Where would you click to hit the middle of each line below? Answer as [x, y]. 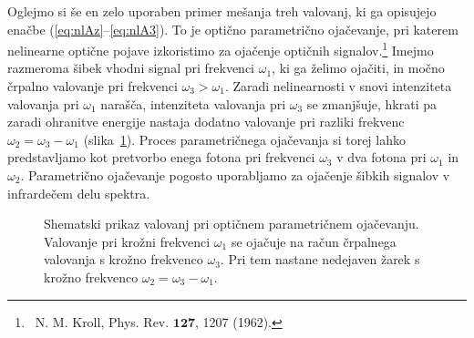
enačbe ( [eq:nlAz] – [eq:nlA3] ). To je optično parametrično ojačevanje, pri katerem [233, 29]
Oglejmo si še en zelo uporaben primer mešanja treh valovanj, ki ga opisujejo [222, 11]
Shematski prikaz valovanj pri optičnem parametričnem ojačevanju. [232, 224]
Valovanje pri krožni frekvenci [127, 241]
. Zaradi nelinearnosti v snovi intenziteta [338, 86]
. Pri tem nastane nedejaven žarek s [320, 259]
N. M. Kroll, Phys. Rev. [102, 321]
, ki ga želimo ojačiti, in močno [358, 68]
